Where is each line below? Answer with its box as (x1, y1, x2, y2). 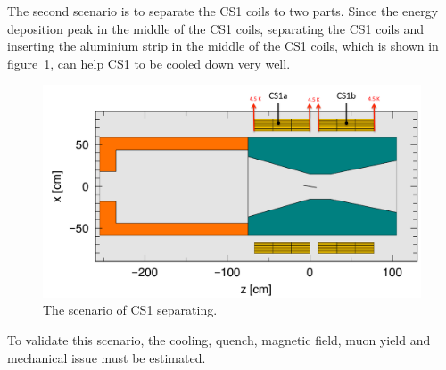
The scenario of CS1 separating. (43, 300, 218, 319)
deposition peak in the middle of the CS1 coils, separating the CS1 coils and (7, 19, 425, 37)
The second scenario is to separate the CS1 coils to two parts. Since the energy (7, 2, 439, 20)
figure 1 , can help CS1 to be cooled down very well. (7, 53, 291, 72)
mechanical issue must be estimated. (7, 348, 206, 366)
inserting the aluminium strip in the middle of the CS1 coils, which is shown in (7, 37, 439, 55)
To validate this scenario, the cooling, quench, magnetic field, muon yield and (7, 331, 431, 349)
